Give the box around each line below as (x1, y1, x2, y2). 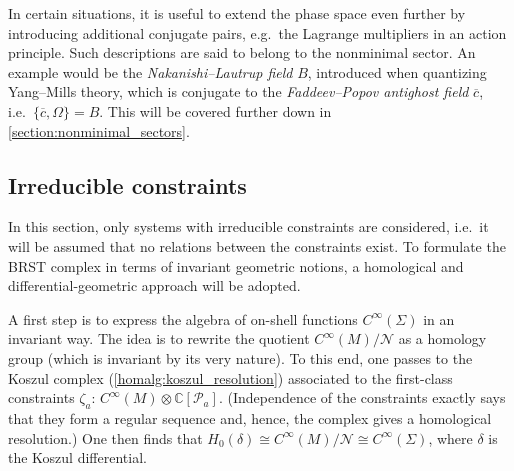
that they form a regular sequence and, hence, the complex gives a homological (8, 407, 492, 428)
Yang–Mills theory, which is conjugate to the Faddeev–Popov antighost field (8, 81, 469, 102)
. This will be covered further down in (99, 100, 332, 121)
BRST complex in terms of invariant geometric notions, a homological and (8, 255, 464, 276)
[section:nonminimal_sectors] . (8, 120, 190, 141)
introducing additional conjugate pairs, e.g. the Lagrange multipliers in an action (8, 22, 507, 43)
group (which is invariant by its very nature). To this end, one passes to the (8, 347, 473, 368)
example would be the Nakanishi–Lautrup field (8, 61, 293, 82)
